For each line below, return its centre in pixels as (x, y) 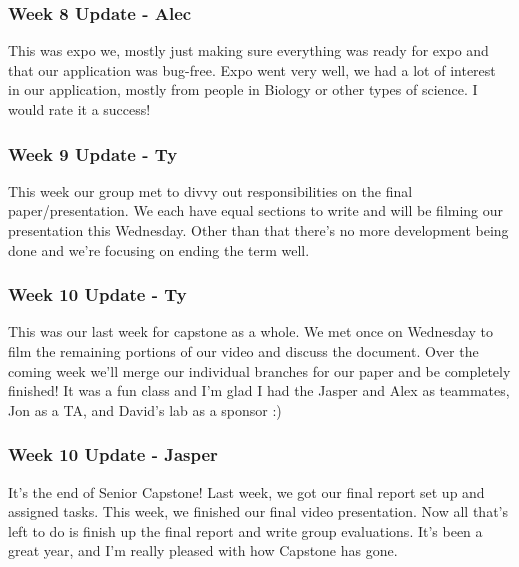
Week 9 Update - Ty (93, 153)
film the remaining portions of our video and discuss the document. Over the (243, 351)
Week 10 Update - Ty (97, 294)
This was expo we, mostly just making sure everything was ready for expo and (248, 50)
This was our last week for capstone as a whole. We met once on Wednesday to (251, 331)
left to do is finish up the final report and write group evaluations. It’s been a (245, 530)
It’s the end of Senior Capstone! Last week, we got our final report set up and (246, 491)
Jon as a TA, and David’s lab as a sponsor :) (145, 409)
